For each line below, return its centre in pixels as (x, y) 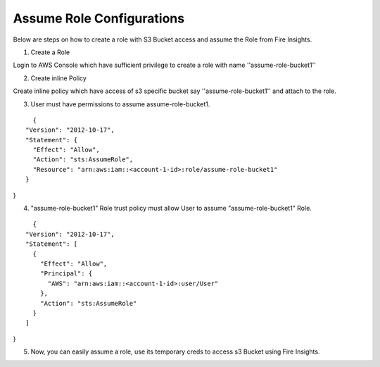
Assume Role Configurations (99, 18)
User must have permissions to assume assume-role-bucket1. (120, 104)
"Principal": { (66, 274)
